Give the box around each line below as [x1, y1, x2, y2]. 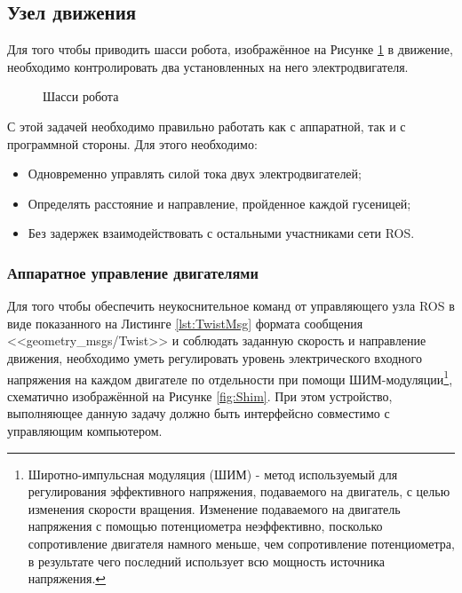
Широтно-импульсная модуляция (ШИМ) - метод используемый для [28, 464, 398, 483]
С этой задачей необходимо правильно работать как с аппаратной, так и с [7, 116, 406, 135]
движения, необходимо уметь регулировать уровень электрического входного [7, 348, 422, 367]
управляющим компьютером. [7, 421, 163, 439]
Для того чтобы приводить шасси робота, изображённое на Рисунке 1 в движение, [7, 40, 453, 59]
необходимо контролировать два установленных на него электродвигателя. [7, 57, 409, 75]
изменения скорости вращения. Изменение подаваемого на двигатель [28, 499, 401, 518]
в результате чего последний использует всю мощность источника [28, 551, 385, 570]
